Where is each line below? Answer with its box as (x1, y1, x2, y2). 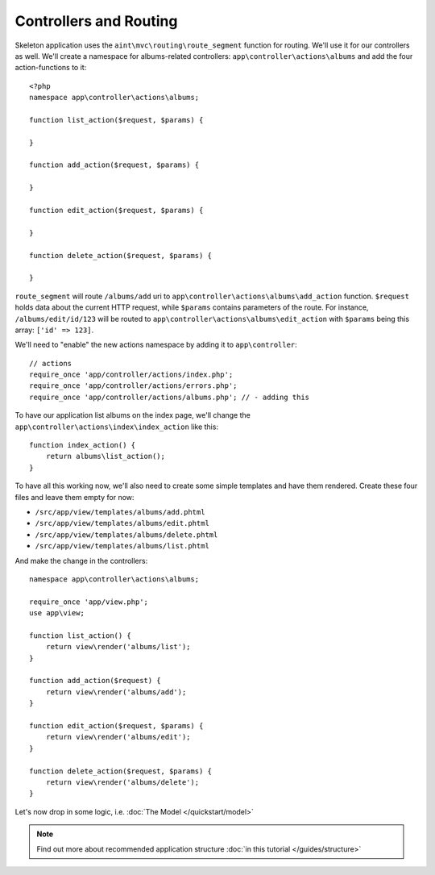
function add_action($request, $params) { (29, 160, 200, 169)
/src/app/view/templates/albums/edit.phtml (35, 519, 209, 528)
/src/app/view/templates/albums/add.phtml (35, 508, 205, 516)
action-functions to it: (14, 63, 87, 73)
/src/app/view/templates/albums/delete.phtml (35, 530, 218, 540)
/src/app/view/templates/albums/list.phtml (35, 541, 209, 551)
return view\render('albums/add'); (45, 687, 187, 697)
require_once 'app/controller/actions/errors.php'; (29, 381, 238, 390)
